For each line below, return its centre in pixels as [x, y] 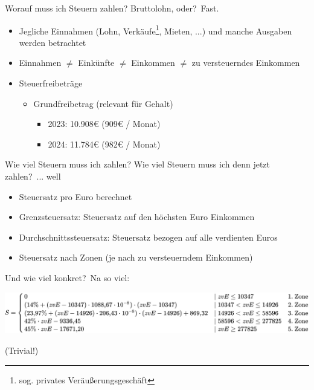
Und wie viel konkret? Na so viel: [67, 277]
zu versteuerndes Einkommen [246, 63]
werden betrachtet [53, 42]
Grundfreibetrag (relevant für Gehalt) [103, 103]
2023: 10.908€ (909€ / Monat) [104, 124]
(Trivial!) [22, 350]
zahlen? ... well [33, 176]
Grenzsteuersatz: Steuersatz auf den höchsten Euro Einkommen [137, 217]
